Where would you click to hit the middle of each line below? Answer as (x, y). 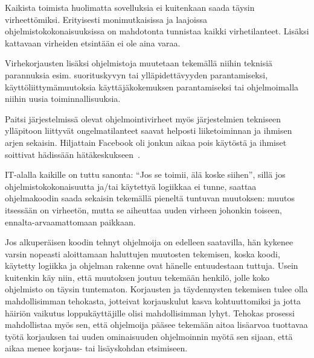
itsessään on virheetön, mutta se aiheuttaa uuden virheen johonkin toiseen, (143, 209)
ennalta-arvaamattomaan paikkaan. (70, 221)
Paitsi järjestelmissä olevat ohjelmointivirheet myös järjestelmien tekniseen (143, 118)
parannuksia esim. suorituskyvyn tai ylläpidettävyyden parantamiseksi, (136, 74)
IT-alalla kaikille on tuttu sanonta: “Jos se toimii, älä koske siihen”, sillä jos (145, 174)
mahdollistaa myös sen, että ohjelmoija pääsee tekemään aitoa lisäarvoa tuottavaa (156, 325)
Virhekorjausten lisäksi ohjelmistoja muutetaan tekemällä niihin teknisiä (139, 63)
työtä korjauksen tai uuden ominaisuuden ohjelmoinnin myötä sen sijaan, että (149, 336)
